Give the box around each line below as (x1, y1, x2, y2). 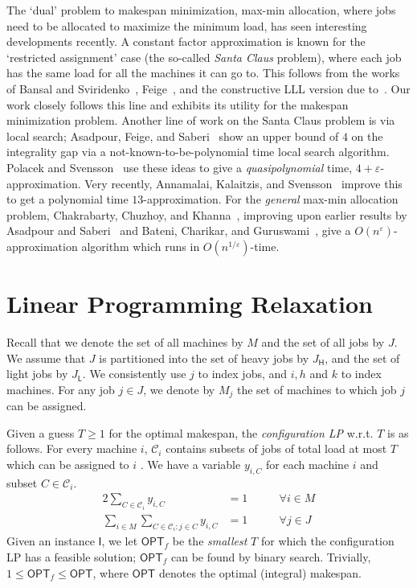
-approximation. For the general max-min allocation (143, 191, 399, 208)
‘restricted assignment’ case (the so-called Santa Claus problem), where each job (6, 48, 402, 65)
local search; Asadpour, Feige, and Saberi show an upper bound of (6, 127, 339, 144)
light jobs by (6, 365, 68, 382)
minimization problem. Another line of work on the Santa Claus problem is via (6, 112, 395, 129)
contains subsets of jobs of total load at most (166, 440, 387, 457)
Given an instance (6, 532, 95, 549)
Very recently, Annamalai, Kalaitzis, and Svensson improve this (84, 175, 403, 191)
